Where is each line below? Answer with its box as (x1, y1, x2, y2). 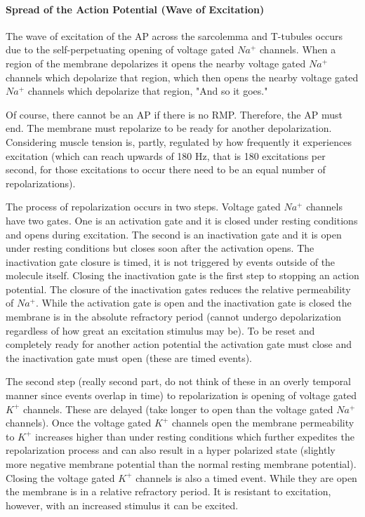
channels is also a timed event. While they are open (135, 470, 357, 485)
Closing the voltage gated (6, 470, 115, 485)
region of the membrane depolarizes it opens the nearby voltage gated (6, 55, 306, 70)
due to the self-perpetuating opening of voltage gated (6, 42, 234, 57)
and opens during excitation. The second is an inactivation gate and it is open (6, 227, 342, 241)
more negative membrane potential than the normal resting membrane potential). (6, 457, 357, 471)
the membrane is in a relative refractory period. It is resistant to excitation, (6, 484, 331, 499)
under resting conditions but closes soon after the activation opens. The (6, 241, 314, 255)
